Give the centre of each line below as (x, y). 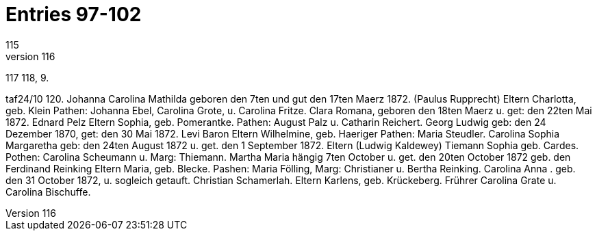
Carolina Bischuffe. (48, 192)
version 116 (30, 56)
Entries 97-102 (74, 14)
